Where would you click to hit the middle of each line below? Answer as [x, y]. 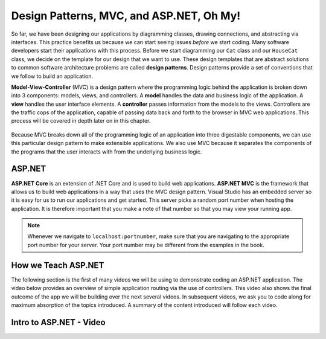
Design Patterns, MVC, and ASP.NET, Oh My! [126, 16]
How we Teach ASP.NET [58, 265]
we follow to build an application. [52, 76]
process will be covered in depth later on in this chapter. [81, 121]
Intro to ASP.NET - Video [58, 322]
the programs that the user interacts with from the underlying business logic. [107, 152]
